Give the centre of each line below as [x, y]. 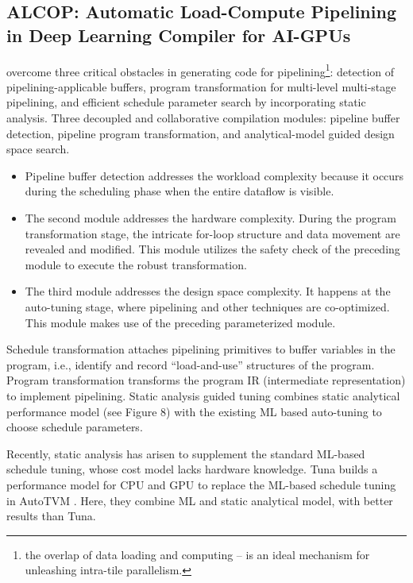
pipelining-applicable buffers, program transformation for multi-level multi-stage [201, 86]
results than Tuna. [51, 516]
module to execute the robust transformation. [136, 264]
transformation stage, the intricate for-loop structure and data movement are [212, 233]
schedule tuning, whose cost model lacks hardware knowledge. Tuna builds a [192, 469]
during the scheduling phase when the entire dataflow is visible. [179, 191]
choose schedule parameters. [75, 427]
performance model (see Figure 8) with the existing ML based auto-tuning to [194, 411]
